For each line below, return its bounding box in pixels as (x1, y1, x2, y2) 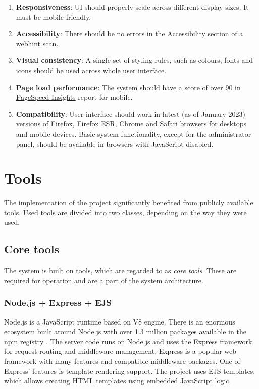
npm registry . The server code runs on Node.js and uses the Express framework (4, 336, 252, 346)
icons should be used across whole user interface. (16, 64, 167, 75)
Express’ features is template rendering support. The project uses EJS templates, (4, 365, 255, 376)
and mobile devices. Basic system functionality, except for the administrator (16, 128, 251, 139)
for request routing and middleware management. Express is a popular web (4, 346, 237, 356)
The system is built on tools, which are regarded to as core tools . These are (4, 265, 237, 276)
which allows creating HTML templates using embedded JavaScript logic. (4, 375, 231, 386)
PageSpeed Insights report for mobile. (16, 92, 133, 102)
